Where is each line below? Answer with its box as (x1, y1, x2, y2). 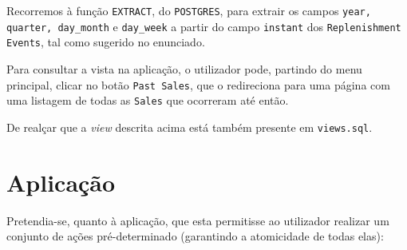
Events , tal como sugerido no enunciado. (6, 34, 205, 50)
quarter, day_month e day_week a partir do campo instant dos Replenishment (6, 18, 401, 34)
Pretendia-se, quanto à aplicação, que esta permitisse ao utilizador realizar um (6, 212, 389, 228)
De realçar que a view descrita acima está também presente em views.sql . (6, 118, 373, 135)
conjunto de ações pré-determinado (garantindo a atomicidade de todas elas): (6, 228, 384, 244)
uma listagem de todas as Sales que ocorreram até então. (6, 92, 289, 109)
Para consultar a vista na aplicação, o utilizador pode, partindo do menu (6, 60, 362, 77)
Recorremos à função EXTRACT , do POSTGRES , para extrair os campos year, (6, 2, 371, 18)
